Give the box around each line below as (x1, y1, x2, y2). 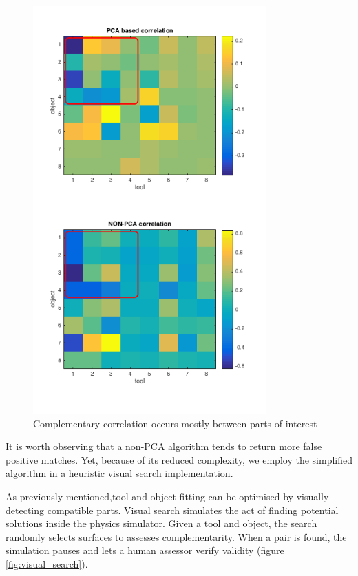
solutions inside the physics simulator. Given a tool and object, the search (6, 516, 317, 531)
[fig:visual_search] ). (6, 556, 88, 570)
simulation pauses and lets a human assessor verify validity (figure (6, 543, 284, 557)
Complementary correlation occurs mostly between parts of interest (33, 416, 317, 430)
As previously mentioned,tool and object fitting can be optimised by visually (6, 489, 329, 503)
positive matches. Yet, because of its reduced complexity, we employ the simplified (6, 452, 352, 467)
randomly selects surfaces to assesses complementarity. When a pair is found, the (6, 529, 347, 544)
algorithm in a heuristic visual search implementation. (6, 466, 233, 480)
